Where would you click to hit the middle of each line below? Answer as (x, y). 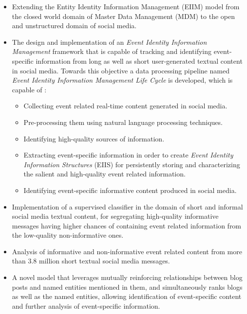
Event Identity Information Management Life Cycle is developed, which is (122, 80)
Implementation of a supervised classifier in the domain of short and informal (127, 206)
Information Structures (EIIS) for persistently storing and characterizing (132, 164)
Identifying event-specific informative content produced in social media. (130, 190)
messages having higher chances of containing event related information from (127, 225)
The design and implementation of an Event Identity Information (109, 42)
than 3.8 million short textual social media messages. (91, 261)
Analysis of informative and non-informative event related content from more (127, 251)
